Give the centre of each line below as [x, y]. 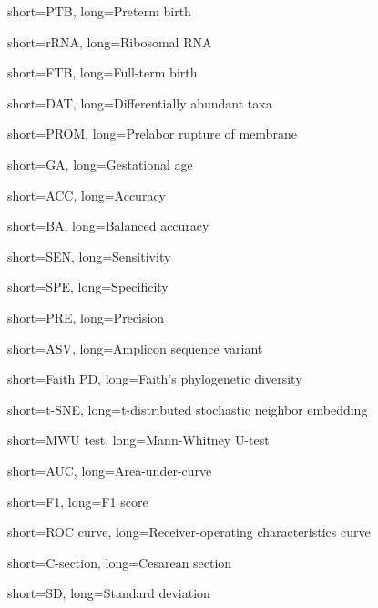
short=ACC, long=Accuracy [87, 195]
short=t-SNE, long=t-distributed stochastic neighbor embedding [188, 409]
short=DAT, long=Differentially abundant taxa [140, 103]
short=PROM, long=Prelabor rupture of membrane [152, 134]
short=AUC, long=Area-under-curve [110, 470]
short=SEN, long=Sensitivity [89, 256]
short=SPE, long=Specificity [88, 287]
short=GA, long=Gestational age [100, 164]
